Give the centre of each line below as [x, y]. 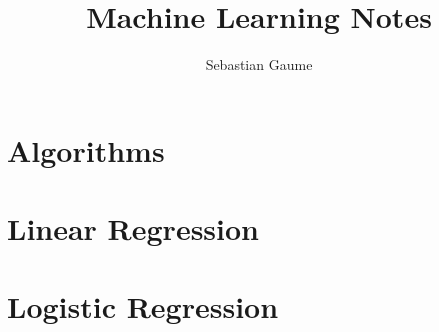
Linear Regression [133, 228]
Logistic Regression [143, 306]
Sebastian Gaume [259, 64]
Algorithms [86, 149]
